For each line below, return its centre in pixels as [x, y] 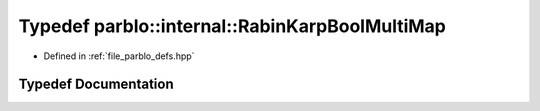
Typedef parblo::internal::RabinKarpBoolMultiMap [232, 26]
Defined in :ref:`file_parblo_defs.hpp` [119, 56]
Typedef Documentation [96, 84]
